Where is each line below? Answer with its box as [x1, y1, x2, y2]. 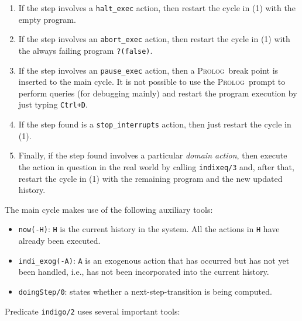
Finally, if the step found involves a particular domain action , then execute [18, 149, 287, 161]
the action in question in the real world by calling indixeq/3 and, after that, [18, 160, 294, 172]
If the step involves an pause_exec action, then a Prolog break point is [18, 64, 279, 76]
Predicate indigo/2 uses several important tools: [5, 305, 180, 317]
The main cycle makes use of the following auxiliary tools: [5, 203, 213, 215]
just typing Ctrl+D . [18, 98, 88, 111]
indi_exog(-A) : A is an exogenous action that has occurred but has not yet [18, 254, 290, 266]
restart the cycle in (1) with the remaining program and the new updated [18, 172, 283, 184]
